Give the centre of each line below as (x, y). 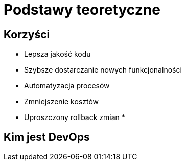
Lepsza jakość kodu (57, 54)
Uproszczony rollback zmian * (75, 117)
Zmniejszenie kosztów (62, 102)
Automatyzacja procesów (67, 86)
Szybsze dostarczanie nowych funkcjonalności (103, 70)
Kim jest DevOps (47, 137)
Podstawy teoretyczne (82, 10)
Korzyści (27, 34)
